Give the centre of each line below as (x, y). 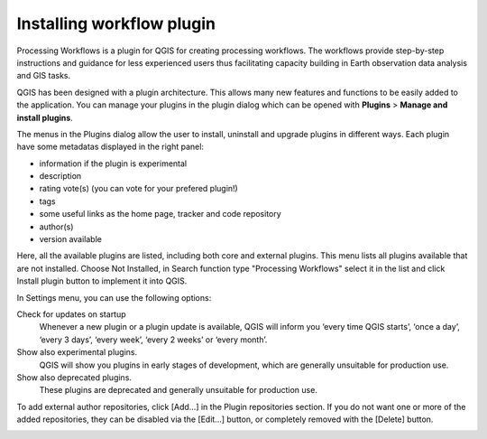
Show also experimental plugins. (77, 352)
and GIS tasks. (44, 76)
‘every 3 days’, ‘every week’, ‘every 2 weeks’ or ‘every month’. (153, 340)
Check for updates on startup (71, 314)
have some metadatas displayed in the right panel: (110, 147)
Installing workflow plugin (116, 23)
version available (71, 239)
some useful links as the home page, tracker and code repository (160, 214)
